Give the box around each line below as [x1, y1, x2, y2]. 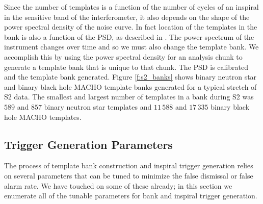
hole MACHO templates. [4, 111, 82, 122]
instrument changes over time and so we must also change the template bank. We [4, 41, 259, 52]
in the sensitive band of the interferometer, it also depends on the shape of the [4, 11, 250, 22]
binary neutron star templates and [44, 101, 152, 112]
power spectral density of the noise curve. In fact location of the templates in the [4, 21, 257, 32]
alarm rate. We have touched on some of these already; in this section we [4, 180, 232, 191]
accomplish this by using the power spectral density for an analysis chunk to [4, 51, 243, 62]
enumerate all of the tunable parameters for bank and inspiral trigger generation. [4, 190, 257, 201]
